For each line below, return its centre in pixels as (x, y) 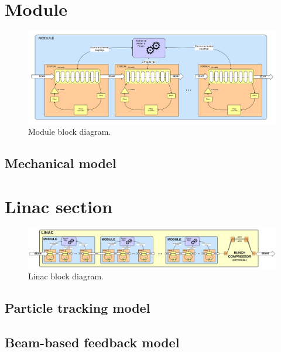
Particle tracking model (78, 308)
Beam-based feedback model (92, 342)
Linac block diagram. (66, 276)
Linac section (59, 206)
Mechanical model (61, 163)
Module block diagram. (70, 131)
